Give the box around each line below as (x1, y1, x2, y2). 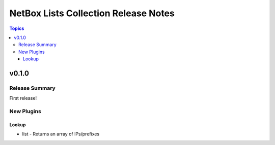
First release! (9, 95, 37, 101)
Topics (9, 25, 24, 31)
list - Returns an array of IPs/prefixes (22, 131, 100, 137)
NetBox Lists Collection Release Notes (9, 8, 175, 19)
